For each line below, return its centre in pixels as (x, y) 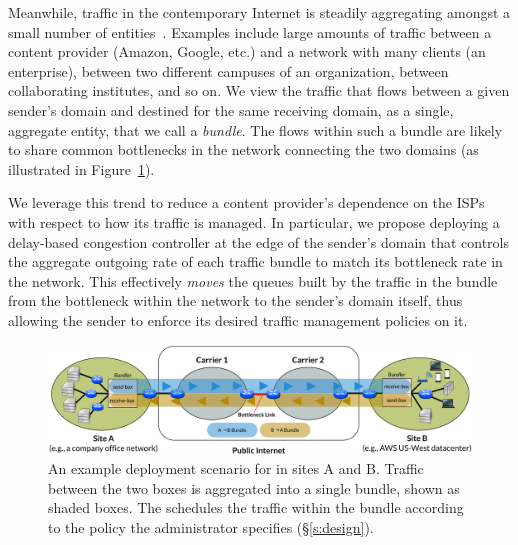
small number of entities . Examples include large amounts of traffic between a (250, 31)
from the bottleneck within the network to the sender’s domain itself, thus (235, 300)
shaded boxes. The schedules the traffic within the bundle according (256, 507)
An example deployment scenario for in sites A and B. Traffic (236, 468)
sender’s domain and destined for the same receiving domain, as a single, (231, 109)
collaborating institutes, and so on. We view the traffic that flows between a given (259, 90)
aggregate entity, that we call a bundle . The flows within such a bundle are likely (255, 129)
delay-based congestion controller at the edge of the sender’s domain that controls (259, 241)
